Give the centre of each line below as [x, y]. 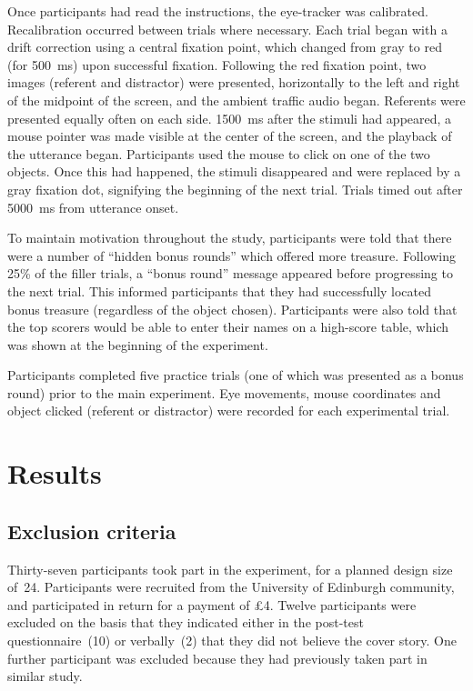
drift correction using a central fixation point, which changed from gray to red [225, 47]
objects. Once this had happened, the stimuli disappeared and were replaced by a [234, 171]
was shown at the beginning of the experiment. [138, 344]
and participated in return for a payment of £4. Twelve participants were [212, 604]
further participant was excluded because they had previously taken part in [217, 658]
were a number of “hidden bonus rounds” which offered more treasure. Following [232, 255]
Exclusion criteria [92, 531]
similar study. [45, 676]
